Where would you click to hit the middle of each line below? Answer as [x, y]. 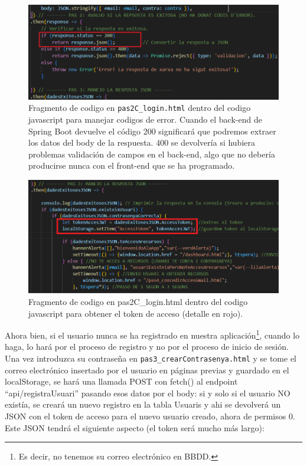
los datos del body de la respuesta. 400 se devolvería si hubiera [142, 142]
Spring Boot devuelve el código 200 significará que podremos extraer [152, 131]
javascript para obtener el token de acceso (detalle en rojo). [136, 313]
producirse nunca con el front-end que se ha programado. [132, 165]
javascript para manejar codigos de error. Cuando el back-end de [145, 119]
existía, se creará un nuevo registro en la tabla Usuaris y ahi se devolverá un [143, 404]
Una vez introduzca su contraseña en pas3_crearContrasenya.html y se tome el [151, 358]
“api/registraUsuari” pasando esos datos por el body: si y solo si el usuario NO [148, 393]
